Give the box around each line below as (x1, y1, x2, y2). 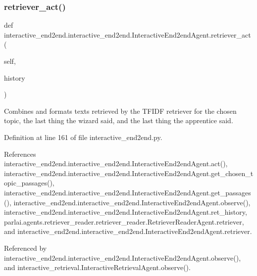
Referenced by (4, 242, 47, 253)
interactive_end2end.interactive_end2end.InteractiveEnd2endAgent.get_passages (4, 187, 251, 197)
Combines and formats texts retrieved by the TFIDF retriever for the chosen (4, 105, 237, 116)
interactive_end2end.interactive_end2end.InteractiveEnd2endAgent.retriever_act (4, 29, 251, 40)
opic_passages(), (4, 178, 54, 188)
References (4, 148, 36, 159)
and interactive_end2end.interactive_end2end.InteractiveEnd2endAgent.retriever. (4, 226, 252, 236)
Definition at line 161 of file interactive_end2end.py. (4, 132, 162, 142)
